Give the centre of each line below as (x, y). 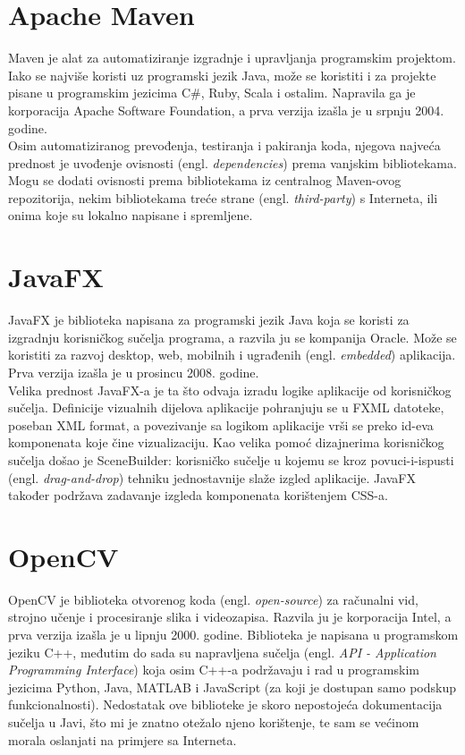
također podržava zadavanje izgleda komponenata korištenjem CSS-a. (198, 495)
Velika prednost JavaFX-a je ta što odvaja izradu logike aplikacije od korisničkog (230, 390)
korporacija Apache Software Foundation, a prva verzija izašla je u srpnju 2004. (226, 110)
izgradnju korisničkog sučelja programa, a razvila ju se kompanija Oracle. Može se (232, 337)
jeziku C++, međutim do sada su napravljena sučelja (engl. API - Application (222, 652)
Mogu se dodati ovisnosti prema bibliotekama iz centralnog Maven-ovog (205, 180)
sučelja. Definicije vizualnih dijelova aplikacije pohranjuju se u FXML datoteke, (226, 407)
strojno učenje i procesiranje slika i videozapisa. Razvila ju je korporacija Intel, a (230, 617)
